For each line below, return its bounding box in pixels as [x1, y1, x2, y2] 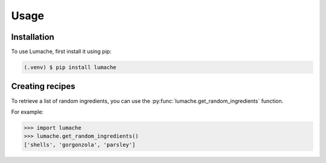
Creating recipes [11, 81, 75, 91]
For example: [11, 108, 44, 115]
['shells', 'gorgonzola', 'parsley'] [24, 141, 136, 148]
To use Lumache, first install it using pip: [11, 48, 112, 55]
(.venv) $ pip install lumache [24, 64, 117, 71]
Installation [11, 32, 54, 42]
